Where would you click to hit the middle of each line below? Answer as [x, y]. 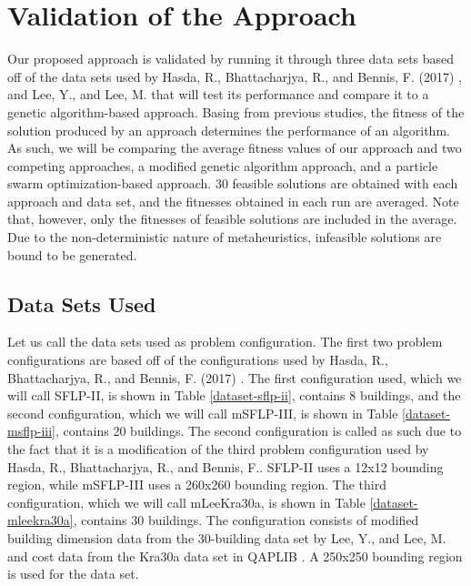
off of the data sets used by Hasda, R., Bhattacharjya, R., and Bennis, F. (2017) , [235, 76]
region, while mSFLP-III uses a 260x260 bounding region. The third [197, 485]
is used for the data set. [73, 574]
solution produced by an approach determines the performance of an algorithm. [229, 130]
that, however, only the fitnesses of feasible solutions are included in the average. [232, 219]
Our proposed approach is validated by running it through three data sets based [231, 59]
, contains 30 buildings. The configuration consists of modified [246, 520]
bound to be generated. [72, 254]
